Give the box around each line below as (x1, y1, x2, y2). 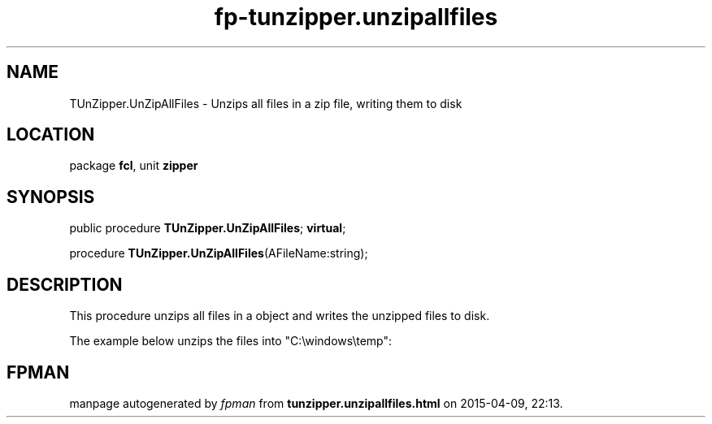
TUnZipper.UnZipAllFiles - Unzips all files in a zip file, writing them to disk (69, 96, 462, 110)
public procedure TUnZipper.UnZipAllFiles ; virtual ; (69, 221, 346, 236)
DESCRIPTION (7, 274, 123, 295)
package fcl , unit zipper (69, 158, 198, 173)
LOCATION (7, 124, 95, 145)
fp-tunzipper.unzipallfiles (214, 3, 498, 31)
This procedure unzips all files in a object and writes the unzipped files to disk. (69, 309, 490, 323)
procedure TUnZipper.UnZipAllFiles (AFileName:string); (69, 246, 368, 261)
